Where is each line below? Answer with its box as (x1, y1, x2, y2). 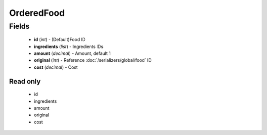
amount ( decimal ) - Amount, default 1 (34, 50, 111, 56)
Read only (9, 77, 41, 86)
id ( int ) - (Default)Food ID (34, 37, 86, 43)
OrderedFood (9, 7, 65, 18)
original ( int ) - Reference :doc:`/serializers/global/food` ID (34, 57, 152, 63)
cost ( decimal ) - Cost (34, 64, 78, 70)
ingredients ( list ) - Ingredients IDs (34, 44, 104, 49)
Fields (9, 22, 30, 31)
